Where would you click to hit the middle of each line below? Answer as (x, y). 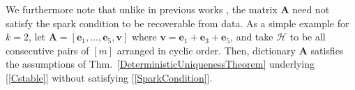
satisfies (327, 50)
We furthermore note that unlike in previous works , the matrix (142, 9)
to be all (308, 37)
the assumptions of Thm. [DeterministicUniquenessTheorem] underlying (160, 64)
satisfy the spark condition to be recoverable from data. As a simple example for (177, 23)
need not (311, 9)
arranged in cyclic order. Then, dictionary (206, 50)
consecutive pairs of (47, 50)
